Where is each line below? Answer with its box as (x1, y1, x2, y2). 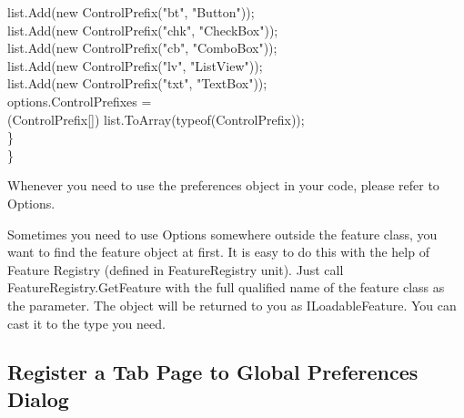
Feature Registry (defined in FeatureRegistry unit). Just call (7, 260, 344, 279)
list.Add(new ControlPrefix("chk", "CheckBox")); (7, 20, 278, 39)
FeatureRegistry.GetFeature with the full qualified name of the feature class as (7, 278, 445, 297)
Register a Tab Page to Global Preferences (7, 358, 419, 386)
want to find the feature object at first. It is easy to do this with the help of (7, 242, 429, 261)
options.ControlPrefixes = (7, 91, 152, 110)
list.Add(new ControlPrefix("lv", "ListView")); (7, 56, 263, 75)
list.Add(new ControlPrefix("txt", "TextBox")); (7, 74, 267, 93)
